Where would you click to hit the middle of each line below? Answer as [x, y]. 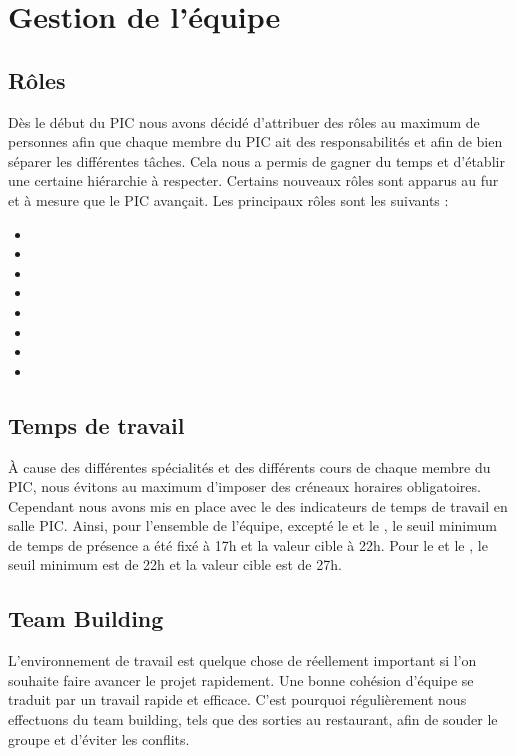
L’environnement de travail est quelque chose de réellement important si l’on [242, 660]
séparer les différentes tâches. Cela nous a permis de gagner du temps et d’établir [256, 160]
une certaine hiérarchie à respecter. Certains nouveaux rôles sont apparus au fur [253, 180]
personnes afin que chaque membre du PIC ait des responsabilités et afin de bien [255, 141]
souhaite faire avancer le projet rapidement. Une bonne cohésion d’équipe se [241, 679]
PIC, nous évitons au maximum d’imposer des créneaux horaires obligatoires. [244, 486]
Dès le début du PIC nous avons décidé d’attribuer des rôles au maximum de [244, 121]
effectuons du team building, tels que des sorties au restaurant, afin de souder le [253, 719]
